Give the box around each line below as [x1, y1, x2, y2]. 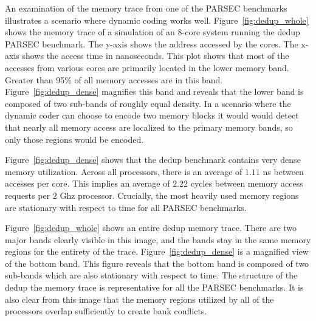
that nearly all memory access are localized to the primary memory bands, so [5, 120, 293, 133]
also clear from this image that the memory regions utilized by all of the [5, 292, 274, 305]
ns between [263, 165, 304, 178]
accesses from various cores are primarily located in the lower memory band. [5, 61, 289, 74]
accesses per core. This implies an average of [5, 177, 170, 190]
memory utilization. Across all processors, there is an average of [5, 165, 242, 178]
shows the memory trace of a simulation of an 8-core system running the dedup [5, 26, 300, 38]
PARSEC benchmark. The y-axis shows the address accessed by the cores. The [5, 37, 298, 50]
